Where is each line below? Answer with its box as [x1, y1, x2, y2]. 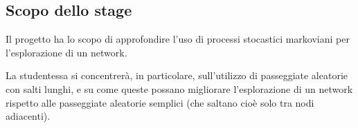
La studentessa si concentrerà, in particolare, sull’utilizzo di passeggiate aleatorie [6, 68, 348, 83]
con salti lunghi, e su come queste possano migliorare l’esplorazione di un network [6, 81, 353, 96]
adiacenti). [6, 109, 51, 123]
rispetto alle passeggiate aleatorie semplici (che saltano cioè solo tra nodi [6, 95, 314, 109]
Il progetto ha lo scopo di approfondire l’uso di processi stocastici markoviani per [6, 32, 350, 46]
